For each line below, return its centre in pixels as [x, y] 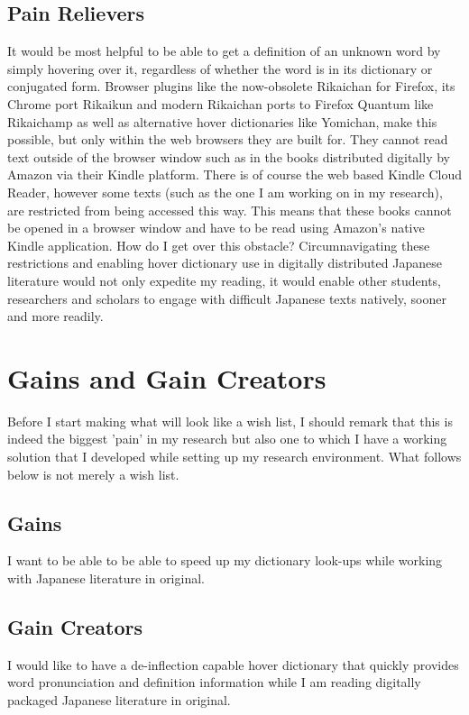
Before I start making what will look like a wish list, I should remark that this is [230, 421]
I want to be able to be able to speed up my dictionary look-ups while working [225, 560]
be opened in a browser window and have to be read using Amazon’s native [216, 228]
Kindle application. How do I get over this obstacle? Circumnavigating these [219, 245]
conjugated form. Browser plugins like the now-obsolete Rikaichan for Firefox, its [231, 86]
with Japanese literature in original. [106, 578]
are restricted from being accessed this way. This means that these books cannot [230, 210]
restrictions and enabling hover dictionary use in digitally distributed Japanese [225, 263]
